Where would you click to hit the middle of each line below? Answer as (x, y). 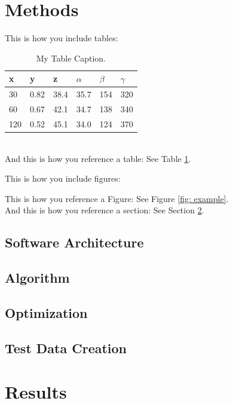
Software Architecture (74, 242)
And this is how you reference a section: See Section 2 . (105, 210)
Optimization (46, 312)
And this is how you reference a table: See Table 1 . (98, 158)
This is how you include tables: (62, 38)
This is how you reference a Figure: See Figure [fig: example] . (117, 198)
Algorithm (37, 278)
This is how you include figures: (63, 178)
